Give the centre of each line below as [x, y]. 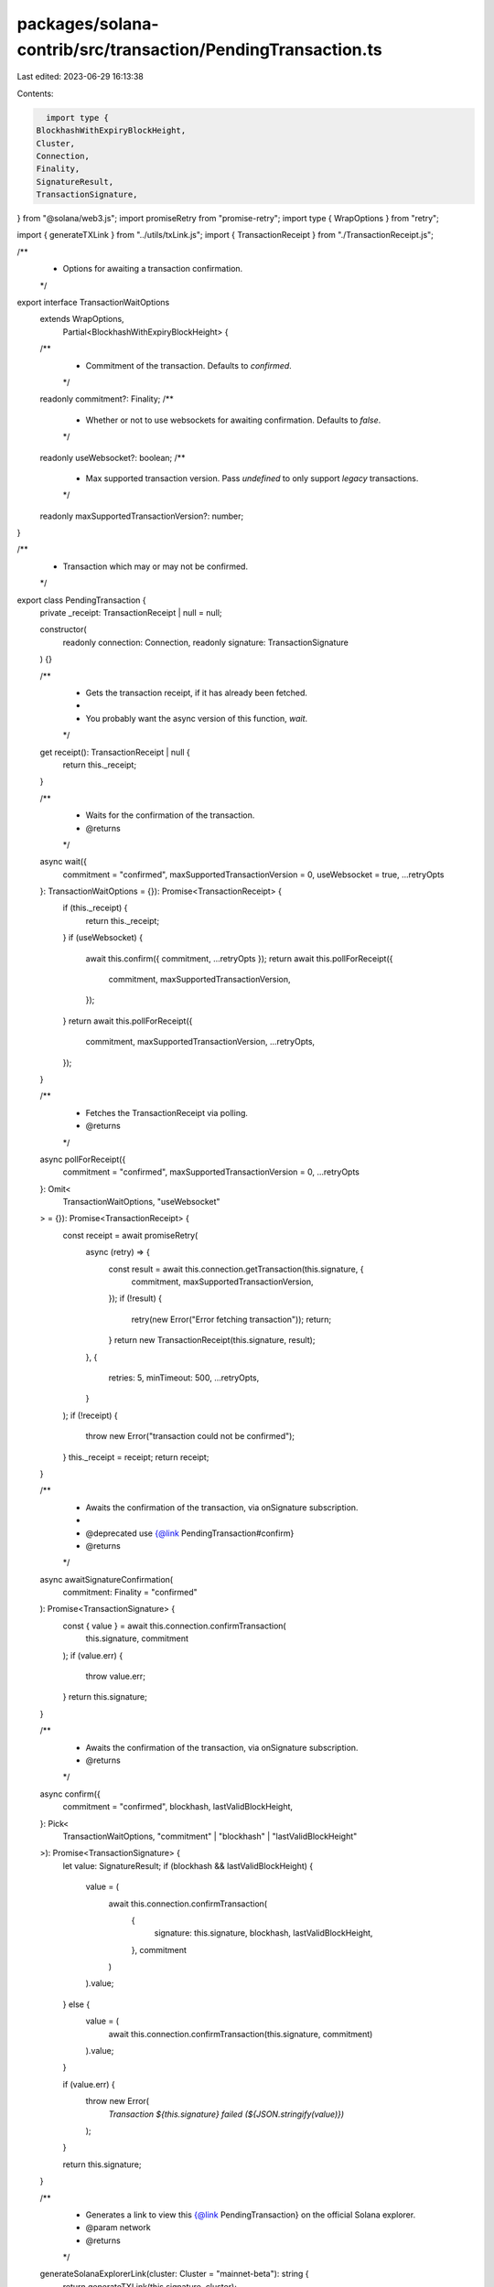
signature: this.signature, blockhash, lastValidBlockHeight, [263, 1933]
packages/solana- [88, 24]
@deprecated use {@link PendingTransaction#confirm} [190, 1533]
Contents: [35, 93]
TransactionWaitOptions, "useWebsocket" [141, 1202]
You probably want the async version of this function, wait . [197, 718]
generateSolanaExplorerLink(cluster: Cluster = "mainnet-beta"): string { [175, 2274]
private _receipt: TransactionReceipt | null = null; [131, 613]
